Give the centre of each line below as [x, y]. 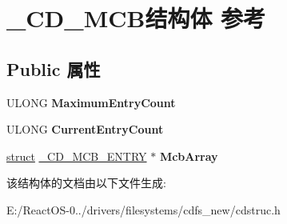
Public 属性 [54, 68]
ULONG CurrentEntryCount [85, 129]
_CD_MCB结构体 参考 [136, 18]
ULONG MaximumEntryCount [91, 102]
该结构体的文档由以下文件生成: [86, 183]
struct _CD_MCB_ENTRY [77, 156]
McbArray [189, 156]
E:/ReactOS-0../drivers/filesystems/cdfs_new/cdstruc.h [143, 209]
